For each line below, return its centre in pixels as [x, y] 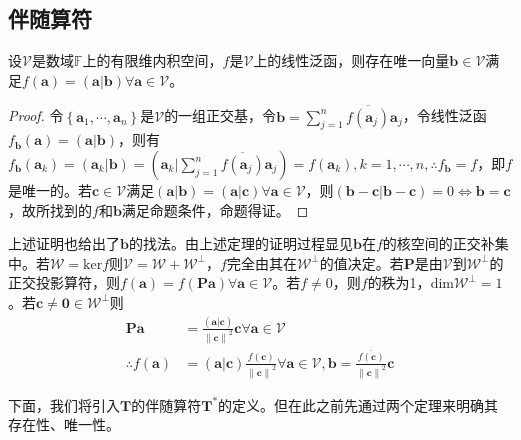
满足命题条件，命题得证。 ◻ [215, 209]
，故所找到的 [50, 209]
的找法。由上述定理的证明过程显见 [240, 243]
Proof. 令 [36, 115]
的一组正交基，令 [220, 115]
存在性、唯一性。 [64, 424]
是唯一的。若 [50, 190]
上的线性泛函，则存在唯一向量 [351, 60]
